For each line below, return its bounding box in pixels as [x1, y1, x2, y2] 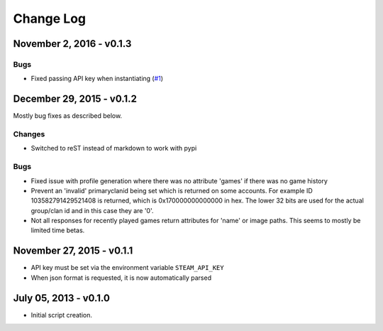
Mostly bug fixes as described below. [13, 112, 123, 120]
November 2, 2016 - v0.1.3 [13, 38, 132, 50]
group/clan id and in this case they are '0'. [30, 206, 154, 215]
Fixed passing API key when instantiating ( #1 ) [30, 75, 163, 83]
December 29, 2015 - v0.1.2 [13, 93, 138, 105]
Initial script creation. [30, 310, 92, 319]
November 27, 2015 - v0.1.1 [13, 245, 133, 257]
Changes [13, 129, 45, 139]
